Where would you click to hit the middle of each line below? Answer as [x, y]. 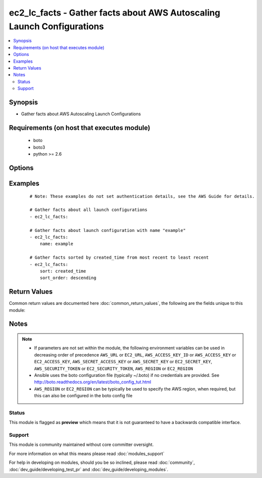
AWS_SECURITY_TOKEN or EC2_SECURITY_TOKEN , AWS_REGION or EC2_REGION [114, 368]
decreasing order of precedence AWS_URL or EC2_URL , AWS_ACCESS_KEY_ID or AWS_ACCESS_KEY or [135, 354]
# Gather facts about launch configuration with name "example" [108, 230]
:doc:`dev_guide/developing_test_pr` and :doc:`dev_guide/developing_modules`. [89, 469]
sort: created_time [63, 271]
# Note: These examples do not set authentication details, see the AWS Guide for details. [142, 196]
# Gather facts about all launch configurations [89, 210]
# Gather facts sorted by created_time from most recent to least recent [119, 257]
